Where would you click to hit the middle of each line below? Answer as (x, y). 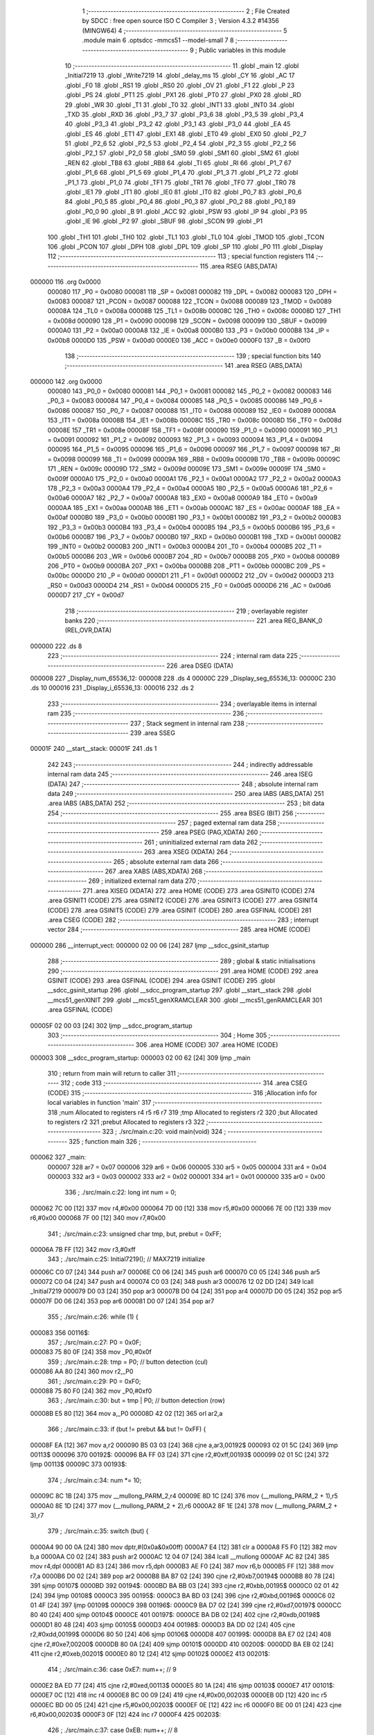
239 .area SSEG (153, 733)
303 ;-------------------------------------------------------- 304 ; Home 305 (157, 1035)
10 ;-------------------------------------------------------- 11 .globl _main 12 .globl (182, 65)
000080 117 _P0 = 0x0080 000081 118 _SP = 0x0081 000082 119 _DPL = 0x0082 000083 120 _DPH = (192, 291)
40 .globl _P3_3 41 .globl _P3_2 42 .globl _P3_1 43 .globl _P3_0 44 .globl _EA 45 (178, 124)
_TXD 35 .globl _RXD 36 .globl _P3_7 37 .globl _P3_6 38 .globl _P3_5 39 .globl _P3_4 (184, 114)
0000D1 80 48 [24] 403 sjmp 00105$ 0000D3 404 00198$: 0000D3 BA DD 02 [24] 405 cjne (163, 1625)
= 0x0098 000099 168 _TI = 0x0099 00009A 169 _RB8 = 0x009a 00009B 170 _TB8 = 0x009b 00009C (194, 459)
